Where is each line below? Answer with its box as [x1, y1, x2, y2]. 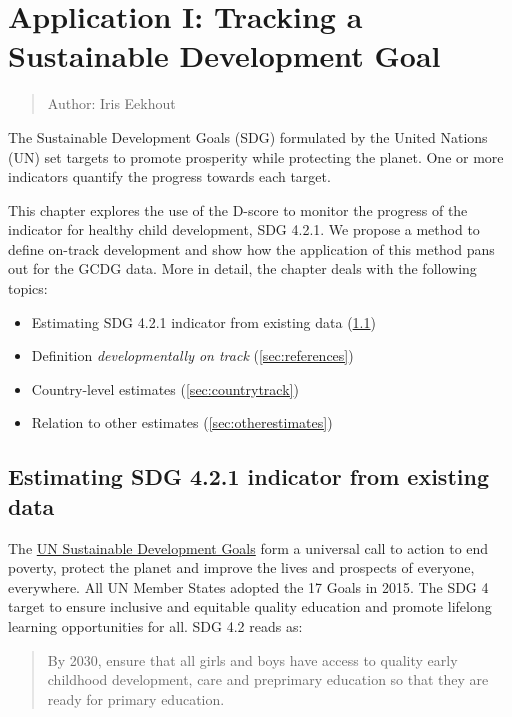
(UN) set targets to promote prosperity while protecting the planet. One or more [8, 146, 504, 167]
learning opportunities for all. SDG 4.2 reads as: [8, 616, 303, 636]
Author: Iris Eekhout [47, 93, 176, 114]
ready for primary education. [47, 688, 225, 709]
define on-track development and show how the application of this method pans [8, 238, 495, 259]
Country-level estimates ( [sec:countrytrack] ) [31, 378, 299, 399]
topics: [8, 278, 48, 299]
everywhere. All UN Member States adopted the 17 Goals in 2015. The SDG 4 [8, 576, 489, 597]
